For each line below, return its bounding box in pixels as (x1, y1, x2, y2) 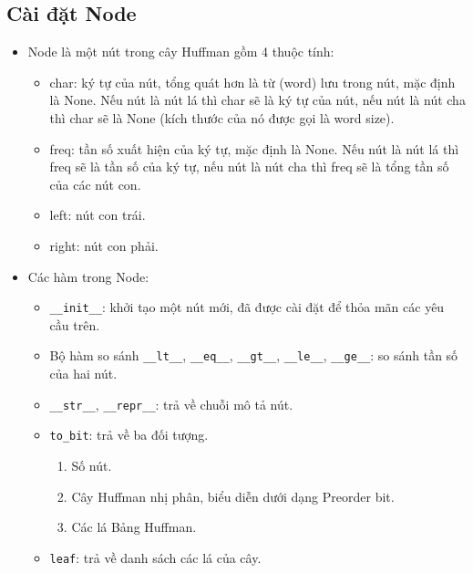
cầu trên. (49, 315, 100, 334)
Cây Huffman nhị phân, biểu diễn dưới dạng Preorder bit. (71, 486, 395, 505)
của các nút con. (49, 174, 141, 193)
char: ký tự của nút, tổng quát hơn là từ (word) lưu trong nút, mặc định (49, 72, 456, 91)
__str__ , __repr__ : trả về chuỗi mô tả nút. (49, 394, 293, 413)
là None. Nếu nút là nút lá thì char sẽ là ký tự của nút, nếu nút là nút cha (49, 90, 466, 109)
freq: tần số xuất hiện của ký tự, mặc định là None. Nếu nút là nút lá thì (49, 139, 459, 158)
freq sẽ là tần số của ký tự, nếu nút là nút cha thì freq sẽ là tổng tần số (49, 157, 449, 176)
